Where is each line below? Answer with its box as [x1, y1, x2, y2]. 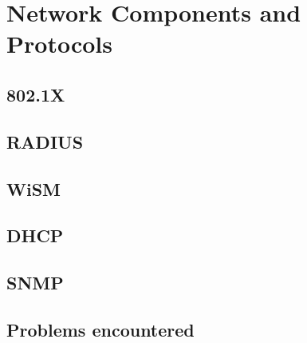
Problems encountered [6, 317, 195, 341]
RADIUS [6, 129, 84, 154]
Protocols [6, 27, 112, 60]
